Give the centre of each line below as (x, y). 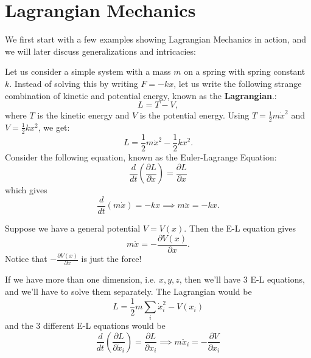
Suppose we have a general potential (73, 228)
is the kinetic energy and (83, 115)
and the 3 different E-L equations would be (85, 325)
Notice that (26, 259)
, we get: (54, 127)
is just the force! (111, 259)
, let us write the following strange (238, 83)
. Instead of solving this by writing (74, 83)
